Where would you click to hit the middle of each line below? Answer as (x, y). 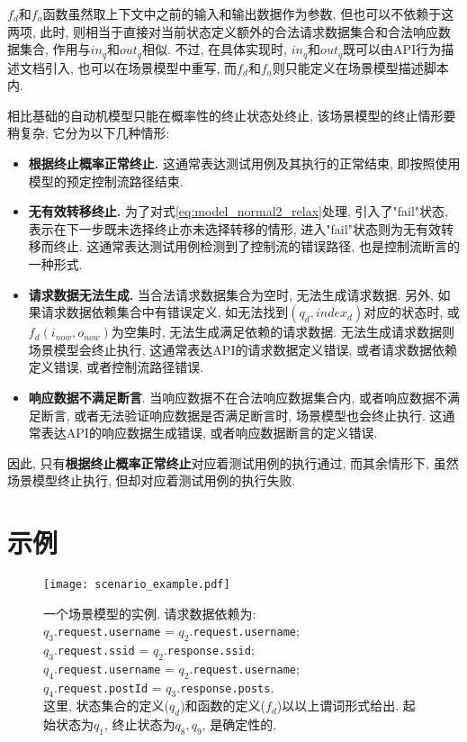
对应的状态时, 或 (412, 312)
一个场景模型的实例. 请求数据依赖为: (150, 613)
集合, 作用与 (55, 49)
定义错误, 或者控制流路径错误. (116, 367)
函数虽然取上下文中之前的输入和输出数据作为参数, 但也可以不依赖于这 (248, 14)
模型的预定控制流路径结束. (106, 181)
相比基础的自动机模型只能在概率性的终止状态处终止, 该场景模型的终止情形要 (232, 115)
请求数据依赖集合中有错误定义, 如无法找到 (165, 312)
